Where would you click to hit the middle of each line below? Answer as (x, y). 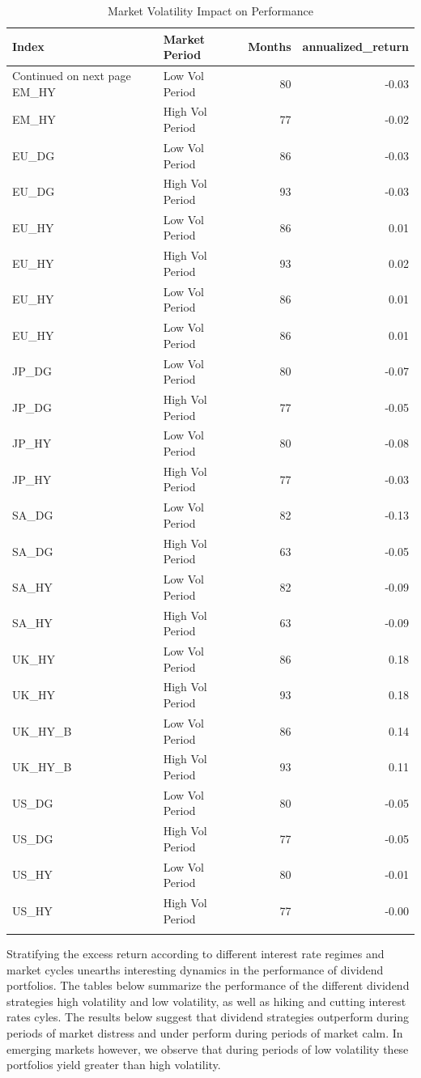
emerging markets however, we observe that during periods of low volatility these (208, 1048)
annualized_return (355, 47)
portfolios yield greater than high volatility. (114, 1065)
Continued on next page (72, 76)
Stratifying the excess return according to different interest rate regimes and (196, 954)
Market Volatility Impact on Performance (210, 11)
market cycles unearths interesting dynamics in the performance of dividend (195, 969)
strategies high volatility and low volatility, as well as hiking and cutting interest (206, 1001)
